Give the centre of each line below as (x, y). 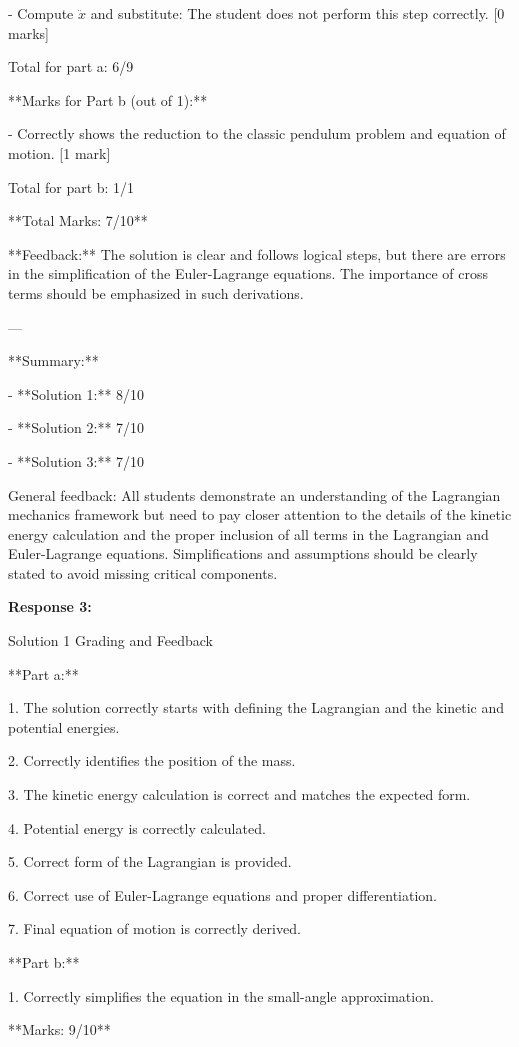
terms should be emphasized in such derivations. (156, 292)
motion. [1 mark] (59, 152)
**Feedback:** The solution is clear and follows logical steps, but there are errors (257, 253)
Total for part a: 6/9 (71, 66)
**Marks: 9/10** (59, 1029)
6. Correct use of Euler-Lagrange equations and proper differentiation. (223, 894)
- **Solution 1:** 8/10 (76, 393)
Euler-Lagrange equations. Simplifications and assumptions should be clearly (243, 553)
